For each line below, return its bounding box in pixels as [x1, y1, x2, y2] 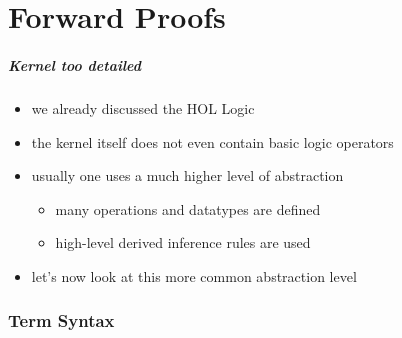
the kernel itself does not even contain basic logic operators [31, 131, 394, 152]
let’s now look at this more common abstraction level [31, 265, 357, 286]
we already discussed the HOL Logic [31, 97, 255, 118]
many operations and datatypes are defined [55, 198, 321, 219]
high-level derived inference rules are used [55, 232, 311, 253]
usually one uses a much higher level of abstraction [31, 165, 344, 186]
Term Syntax [8, 308, 115, 333]
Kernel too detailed [8, 54, 142, 75]
